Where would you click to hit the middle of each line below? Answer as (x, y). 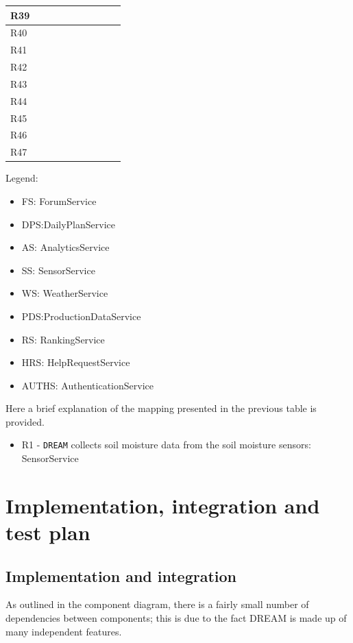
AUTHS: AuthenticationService (87, 385)
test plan (48, 532)
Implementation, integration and (163, 505)
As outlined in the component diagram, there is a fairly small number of (157, 604)
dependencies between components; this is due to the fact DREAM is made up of (176, 618)
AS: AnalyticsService (65, 247)
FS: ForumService (59, 201)
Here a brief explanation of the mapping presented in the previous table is (161, 408)
